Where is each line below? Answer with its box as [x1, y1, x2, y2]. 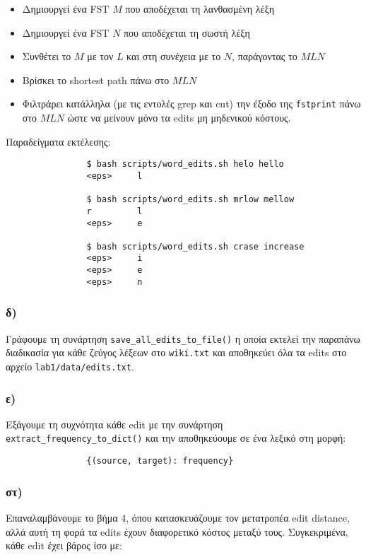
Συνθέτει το [22, 49, 71, 64]
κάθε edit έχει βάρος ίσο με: [6, 538, 122, 553]
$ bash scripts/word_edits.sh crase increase [86, 241, 305, 252]
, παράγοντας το [232, 49, 297, 64]
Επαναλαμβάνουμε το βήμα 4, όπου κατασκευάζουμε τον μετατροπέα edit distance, [6, 510, 350, 524]
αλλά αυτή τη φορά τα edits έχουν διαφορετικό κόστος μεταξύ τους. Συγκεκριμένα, [6, 524, 348, 539]
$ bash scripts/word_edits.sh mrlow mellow [86, 194, 295, 205]
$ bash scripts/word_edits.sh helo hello [86, 159, 284, 170]
